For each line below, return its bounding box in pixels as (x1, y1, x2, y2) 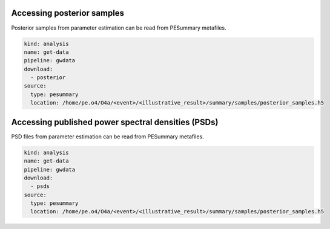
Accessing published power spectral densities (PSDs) (11, 117, 219, 127)
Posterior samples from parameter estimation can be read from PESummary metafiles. (11, 24, 226, 31)
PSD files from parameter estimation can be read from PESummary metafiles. (11, 133, 204, 140)
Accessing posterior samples (11, 8, 124, 18)
